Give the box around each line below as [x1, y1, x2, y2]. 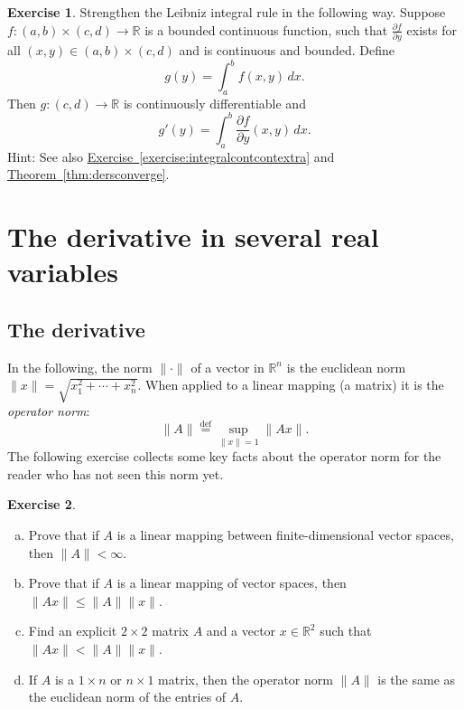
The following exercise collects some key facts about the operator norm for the [7, 447, 441, 466]
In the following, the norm [7, 357, 153, 376]
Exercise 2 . [7, 495, 76, 514]
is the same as [377, 669, 456, 688]
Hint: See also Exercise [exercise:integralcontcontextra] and [7, 147, 335, 165]
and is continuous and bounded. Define [179, 40, 394, 59]
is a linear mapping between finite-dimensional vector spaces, [116, 525, 454, 544]
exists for [406, 20, 457, 39]
